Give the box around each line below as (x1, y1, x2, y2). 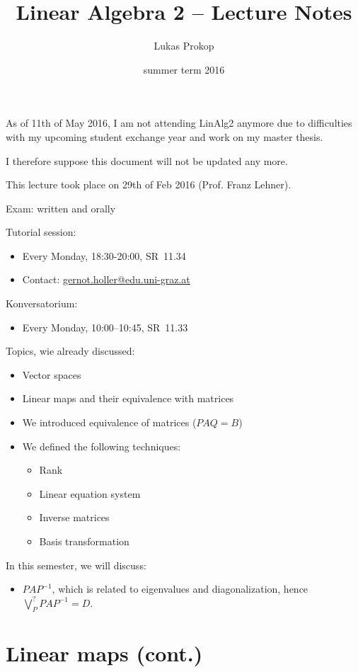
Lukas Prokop (154, 38, 214, 53)
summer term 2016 (143, 62, 225, 76)
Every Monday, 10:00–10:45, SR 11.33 (22, 319, 188, 334)
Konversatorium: (6, 296, 78, 311)
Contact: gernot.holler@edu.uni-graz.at (22, 272, 190, 287)
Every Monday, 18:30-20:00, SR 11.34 (22, 248, 186, 263)
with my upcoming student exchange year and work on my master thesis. (6, 129, 323, 144)
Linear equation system (39, 486, 141, 501)
